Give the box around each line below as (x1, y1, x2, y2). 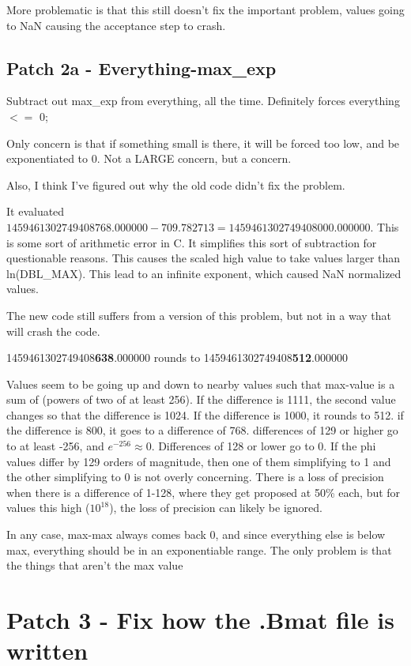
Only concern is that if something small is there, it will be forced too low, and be (6, 134, 400, 151)
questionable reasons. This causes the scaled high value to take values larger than (6, 250, 401, 266)
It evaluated (6, 203, 65, 220)
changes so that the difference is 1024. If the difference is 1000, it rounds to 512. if (6, 406, 404, 423)
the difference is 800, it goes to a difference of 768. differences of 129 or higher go (6, 422, 398, 438)
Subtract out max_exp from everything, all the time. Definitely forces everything (6, 92, 400, 109)
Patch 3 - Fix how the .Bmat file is (6, 604, 394, 636)
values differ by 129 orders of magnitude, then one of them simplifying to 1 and (6, 453, 391, 469)
